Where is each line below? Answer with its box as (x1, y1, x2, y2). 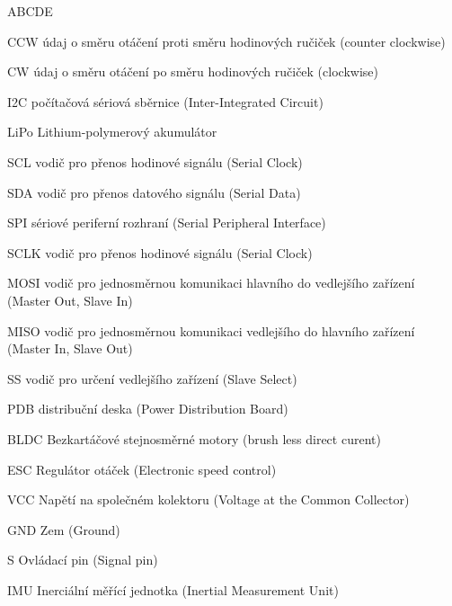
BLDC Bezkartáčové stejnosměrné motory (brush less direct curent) (7, 429, 381, 448)
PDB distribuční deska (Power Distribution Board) (7, 399, 288, 418)
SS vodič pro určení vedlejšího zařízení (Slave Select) (7, 369, 297, 388)
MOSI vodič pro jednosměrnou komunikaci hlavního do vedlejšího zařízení (7, 273, 415, 292)
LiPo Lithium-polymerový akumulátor (7, 122, 217, 141)
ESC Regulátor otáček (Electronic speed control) (7, 459, 277, 478)
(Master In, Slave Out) (7, 339, 133, 358)
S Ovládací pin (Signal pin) (7, 550, 158, 569)
